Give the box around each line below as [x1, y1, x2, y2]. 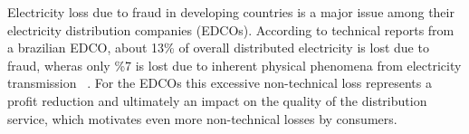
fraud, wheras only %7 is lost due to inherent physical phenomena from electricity [7, 55, 462, 74]
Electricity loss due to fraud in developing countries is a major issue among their [7, 3, 455, 21]
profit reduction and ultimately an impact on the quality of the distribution [7, 91, 427, 110]
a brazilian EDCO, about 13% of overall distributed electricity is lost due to [7, 38, 429, 57]
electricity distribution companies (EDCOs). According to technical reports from [7, 20, 455, 39]
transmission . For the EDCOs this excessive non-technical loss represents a [7, 73, 432, 92]
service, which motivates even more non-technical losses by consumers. [7, 109, 397, 128]
